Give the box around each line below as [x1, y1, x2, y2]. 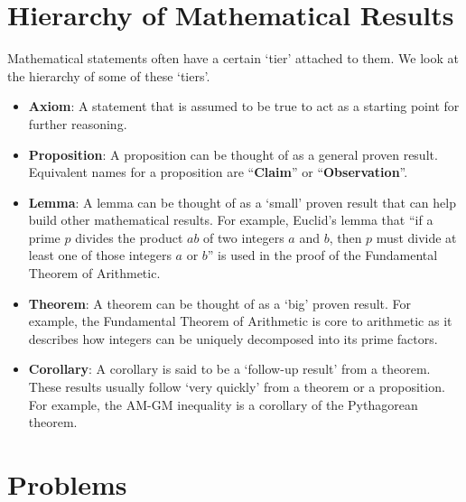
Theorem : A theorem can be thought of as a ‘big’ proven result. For [28, 293, 412, 312]
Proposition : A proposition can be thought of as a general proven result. [28, 144, 438, 163]
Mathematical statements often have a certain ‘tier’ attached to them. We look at [7, 49, 459, 68]
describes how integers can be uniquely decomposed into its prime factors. [28, 329, 438, 348]
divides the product [75, 228, 183, 246]
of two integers [203, 228, 284, 246]
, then [329, 228, 362, 246]
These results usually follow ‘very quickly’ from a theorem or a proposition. [28, 377, 445, 396]
